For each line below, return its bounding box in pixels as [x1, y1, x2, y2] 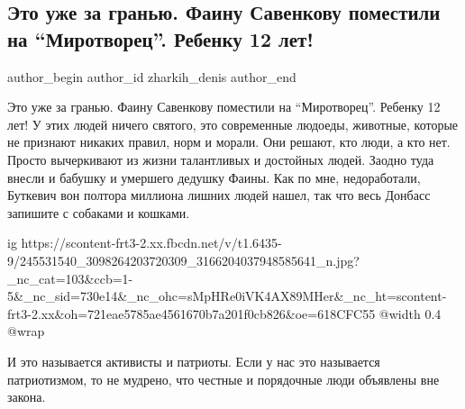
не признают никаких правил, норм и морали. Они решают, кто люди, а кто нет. [7, 132, 451, 151]
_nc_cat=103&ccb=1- [7, 268, 133, 287]
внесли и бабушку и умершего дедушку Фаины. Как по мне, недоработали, [7, 168, 421, 186]
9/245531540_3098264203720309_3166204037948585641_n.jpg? [7, 250, 360, 269]
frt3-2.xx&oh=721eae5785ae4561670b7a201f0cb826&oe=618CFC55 [7, 304, 376, 323]
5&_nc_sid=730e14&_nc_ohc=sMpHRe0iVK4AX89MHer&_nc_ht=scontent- [7, 286, 447, 305]
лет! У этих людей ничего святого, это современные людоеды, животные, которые [7, 114, 459, 133]
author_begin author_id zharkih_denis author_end [7, 67, 296, 86]
